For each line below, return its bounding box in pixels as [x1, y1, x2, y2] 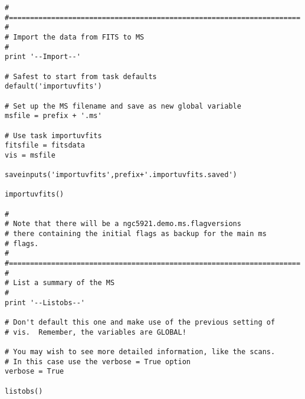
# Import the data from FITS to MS [5, 32, 145, 41]
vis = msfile [5, 151, 55, 159]
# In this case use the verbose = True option [5, 357, 191, 366]
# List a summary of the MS [5, 279, 115, 287]
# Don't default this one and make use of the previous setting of [5, 318, 276, 326]
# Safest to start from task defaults [5, 72, 157, 81]
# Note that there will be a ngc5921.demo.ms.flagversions [5, 220, 241, 228]
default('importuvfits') [5, 82, 102, 91]
